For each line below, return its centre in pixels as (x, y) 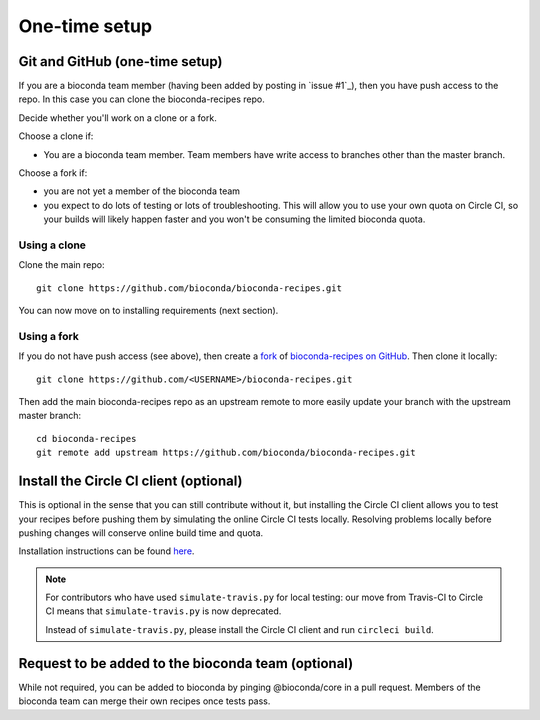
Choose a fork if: (53, 173)
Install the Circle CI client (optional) (130, 481)
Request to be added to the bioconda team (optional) (186, 663)
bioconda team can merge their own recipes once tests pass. (144, 701)
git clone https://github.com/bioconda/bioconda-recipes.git (189, 288)
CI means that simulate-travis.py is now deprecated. (163, 611)
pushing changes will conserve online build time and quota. (141, 532)
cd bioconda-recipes (86, 438)
